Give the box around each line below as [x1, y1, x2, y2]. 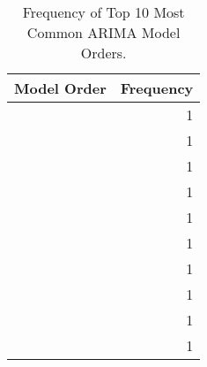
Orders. [80, 42, 127, 63]
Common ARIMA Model [26, 22, 181, 42]
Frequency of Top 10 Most [22, 2, 185, 22]
